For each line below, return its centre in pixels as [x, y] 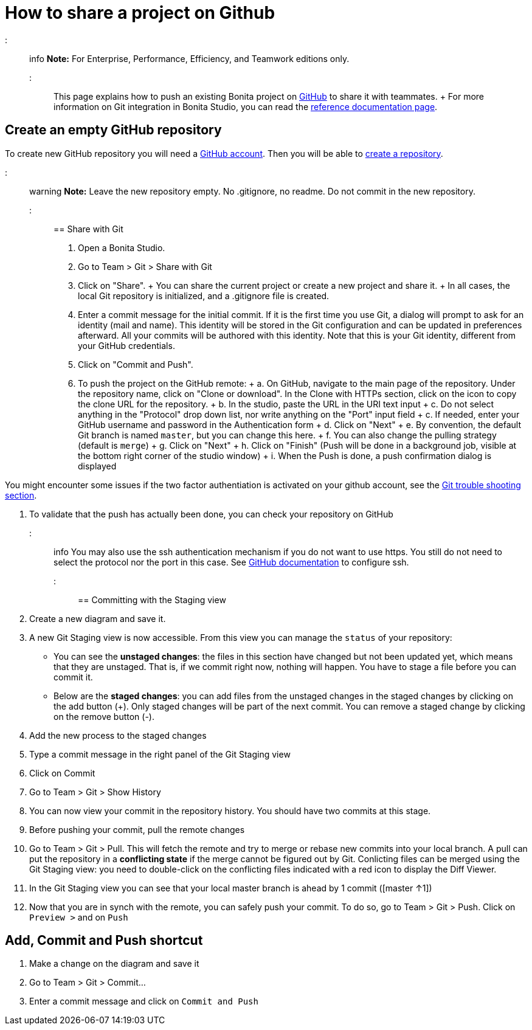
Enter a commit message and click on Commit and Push [144, 1001]
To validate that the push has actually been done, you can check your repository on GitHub [211, 514]
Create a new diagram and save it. [98, 618]
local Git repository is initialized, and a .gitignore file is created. [204, 296]
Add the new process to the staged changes [118, 735]
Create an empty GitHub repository [113, 130]
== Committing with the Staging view [152, 600]
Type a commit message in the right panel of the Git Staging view [160, 754]
